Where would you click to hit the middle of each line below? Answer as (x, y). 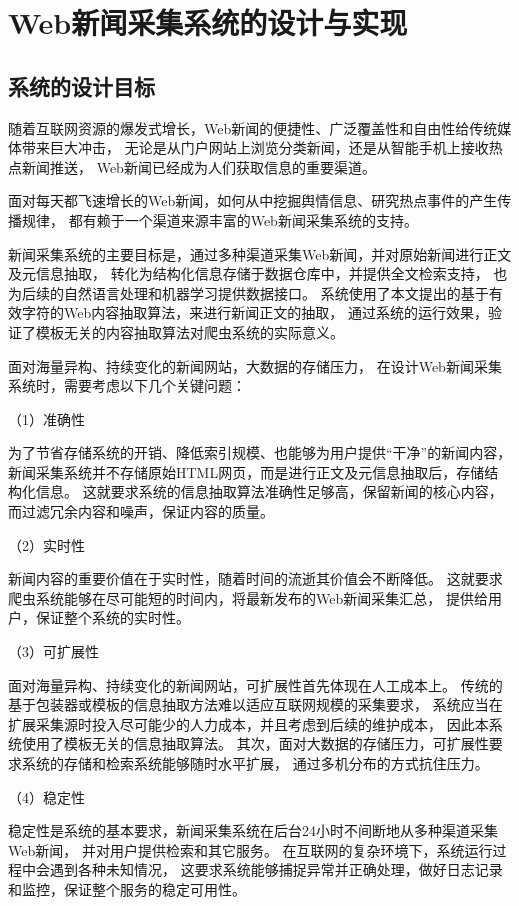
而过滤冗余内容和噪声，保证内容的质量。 (141, 511)
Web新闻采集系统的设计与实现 (208, 22)
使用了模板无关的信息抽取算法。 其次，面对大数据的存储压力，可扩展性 (255, 743)
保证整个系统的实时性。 (112, 617)
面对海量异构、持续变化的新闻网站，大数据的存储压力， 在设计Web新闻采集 (255, 365)
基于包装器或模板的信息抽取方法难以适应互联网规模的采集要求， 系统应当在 (255, 704)
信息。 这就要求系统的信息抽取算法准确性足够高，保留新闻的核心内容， (269, 491)
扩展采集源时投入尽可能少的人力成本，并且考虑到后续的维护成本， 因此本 (248, 723)
